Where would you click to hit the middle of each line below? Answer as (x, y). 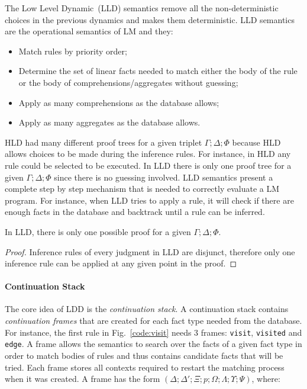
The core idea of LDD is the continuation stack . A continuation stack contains (147, 309)
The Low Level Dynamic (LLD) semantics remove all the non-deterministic (142, 8)
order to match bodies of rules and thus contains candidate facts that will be (144, 355)
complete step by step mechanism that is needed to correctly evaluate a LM (142, 189)
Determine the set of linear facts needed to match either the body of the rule (158, 71)
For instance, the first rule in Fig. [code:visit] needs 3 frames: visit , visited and (153, 332)
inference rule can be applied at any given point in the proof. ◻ (121, 263)
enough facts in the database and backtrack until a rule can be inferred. (135, 212)
